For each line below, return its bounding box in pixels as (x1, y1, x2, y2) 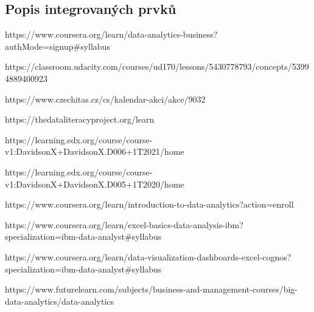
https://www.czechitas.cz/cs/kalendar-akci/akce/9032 (5, 92, 206, 105)
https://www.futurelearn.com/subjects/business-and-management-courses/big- (5, 283, 298, 296)
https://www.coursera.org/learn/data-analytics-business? (5, 28, 218, 41)
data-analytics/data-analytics (5, 294, 114, 307)
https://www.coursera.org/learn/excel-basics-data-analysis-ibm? (5, 218, 243, 231)
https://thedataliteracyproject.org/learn (5, 113, 155, 126)
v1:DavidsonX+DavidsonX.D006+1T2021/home (5, 145, 184, 158)
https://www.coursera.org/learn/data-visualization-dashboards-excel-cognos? (5, 250, 291, 263)
